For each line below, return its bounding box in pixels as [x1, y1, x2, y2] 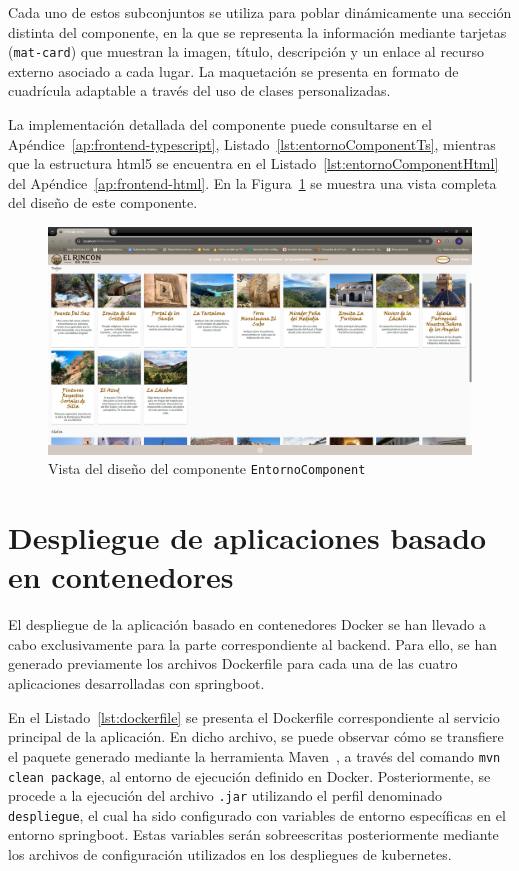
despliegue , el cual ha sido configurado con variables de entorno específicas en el [8, 804, 506, 825]
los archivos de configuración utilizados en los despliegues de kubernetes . [8, 844, 452, 865]
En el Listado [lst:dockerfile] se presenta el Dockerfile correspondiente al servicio [8, 706, 500, 727]
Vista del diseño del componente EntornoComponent [48, 458, 366, 479]
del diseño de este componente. [8, 192, 198, 213]
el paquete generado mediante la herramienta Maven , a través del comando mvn [8, 745, 501, 766]
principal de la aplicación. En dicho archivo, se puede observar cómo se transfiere [8, 726, 504, 747]
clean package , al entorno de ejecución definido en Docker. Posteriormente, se [8, 765, 491, 786]
